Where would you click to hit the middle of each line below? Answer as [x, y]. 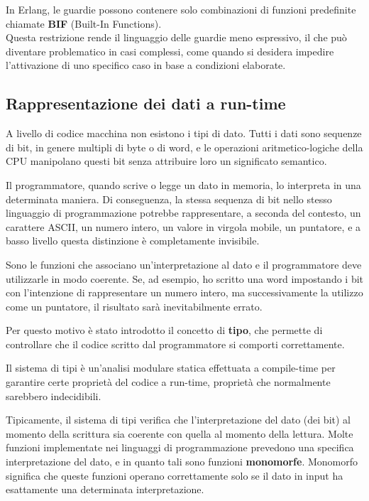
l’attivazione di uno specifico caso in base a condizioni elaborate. [146, 65]
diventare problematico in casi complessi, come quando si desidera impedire [170, 51]
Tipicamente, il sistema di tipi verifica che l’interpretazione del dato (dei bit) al [178, 420]
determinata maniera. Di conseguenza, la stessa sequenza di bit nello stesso [169, 199]
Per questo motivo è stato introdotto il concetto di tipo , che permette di [164, 330]
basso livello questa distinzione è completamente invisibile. [133, 241]
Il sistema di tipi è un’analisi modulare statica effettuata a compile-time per [171, 368]
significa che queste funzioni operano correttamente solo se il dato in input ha [175, 475]
